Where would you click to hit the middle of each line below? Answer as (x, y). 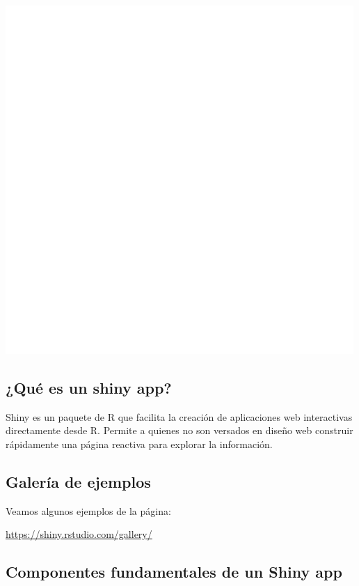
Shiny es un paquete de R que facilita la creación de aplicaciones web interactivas (179, 416)
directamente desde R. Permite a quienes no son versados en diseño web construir (179, 430)
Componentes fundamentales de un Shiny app (174, 572)
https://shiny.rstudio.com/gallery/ (79, 534)
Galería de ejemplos (78, 481)
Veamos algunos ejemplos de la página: (88, 510)
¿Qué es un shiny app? (89, 387)
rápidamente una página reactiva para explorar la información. (139, 444)
